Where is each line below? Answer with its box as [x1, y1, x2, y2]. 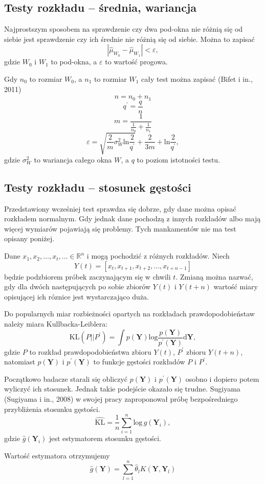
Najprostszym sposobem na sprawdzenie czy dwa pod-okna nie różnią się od [4, 24, 243, 34]
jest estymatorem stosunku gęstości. [49, 433, 161, 444]
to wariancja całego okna [34, 154, 112, 165]
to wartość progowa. [105, 56, 168, 67]
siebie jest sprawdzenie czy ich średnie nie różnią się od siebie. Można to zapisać [4, 33, 255, 44]
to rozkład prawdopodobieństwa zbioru [29, 346, 151, 357]
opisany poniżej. [4, 233, 55, 244]
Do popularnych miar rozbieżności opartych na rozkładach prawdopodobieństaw [4, 308, 255, 319]
